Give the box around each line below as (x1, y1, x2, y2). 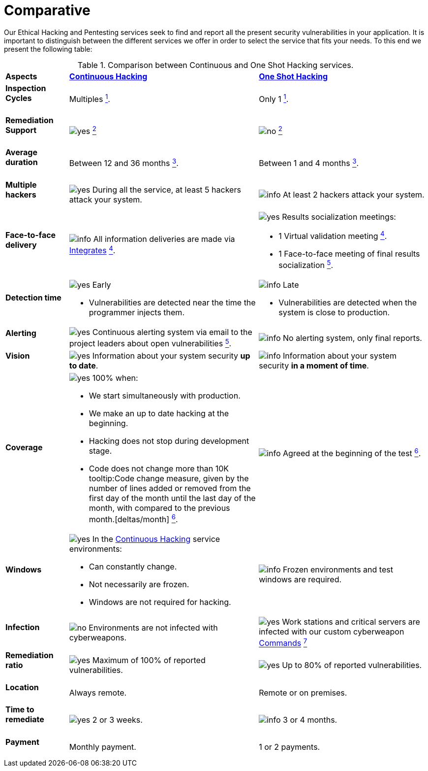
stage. (89, 446, 112, 456)
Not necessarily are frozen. (89, 579, 189, 590)
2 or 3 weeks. (92, 714, 143, 725)
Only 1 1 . (259, 92, 289, 104)
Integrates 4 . (69, 244, 116, 256)
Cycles (5, 93, 32, 103)
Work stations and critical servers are (282, 617, 420, 627)
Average (5, 147, 37, 158)
